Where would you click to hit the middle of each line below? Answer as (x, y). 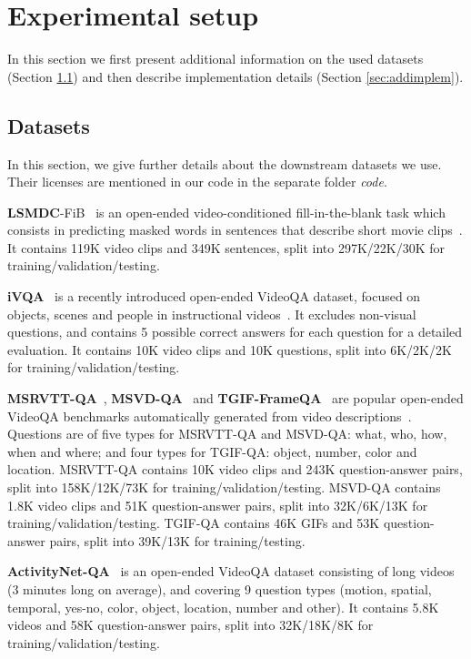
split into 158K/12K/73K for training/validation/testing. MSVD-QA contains (224, 487)
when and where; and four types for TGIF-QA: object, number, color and (212, 451)
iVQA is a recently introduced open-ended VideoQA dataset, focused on (214, 296)
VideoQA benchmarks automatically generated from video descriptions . (210, 416)
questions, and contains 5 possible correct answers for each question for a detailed (235, 332)
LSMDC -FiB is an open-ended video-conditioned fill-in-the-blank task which (226, 212)
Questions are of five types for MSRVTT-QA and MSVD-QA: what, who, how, (227, 434)
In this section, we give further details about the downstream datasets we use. (225, 163)
